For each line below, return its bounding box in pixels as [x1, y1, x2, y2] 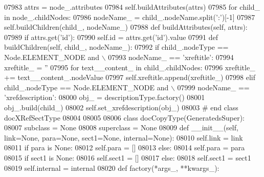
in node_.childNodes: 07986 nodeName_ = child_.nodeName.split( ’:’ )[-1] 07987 [4, 11, 255, 22]
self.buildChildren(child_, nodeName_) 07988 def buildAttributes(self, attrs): [4, 22, 248, 32]
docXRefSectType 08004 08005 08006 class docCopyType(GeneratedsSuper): [4, 112, 245, 123]
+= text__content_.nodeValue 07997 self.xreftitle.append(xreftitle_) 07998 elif [4, 72, 256, 83]
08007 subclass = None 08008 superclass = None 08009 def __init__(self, [4, 122, 238, 133]
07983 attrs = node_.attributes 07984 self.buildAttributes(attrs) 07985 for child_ [4, 2, 260, 12]
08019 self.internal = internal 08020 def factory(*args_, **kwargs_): [4, 162, 219, 173]
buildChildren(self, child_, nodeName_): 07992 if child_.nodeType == [4, 42, 229, 52]
